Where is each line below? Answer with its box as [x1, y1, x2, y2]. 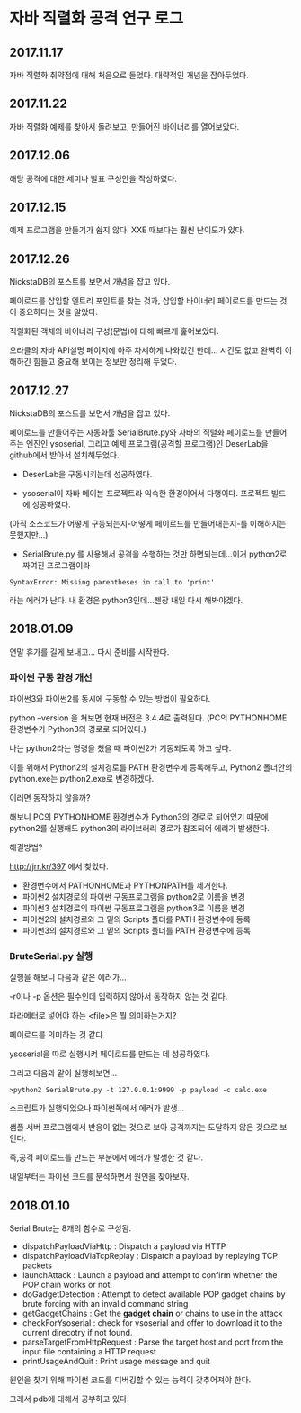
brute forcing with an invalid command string [22, 1299, 189, 1309]
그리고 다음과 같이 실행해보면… [9, 1068, 118, 1079]
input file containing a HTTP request [22, 1346, 157, 1357]
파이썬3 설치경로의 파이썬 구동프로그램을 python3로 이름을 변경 [22, 902, 245, 914]
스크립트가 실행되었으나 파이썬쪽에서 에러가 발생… [9, 1102, 185, 1113]
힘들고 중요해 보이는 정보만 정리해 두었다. [32, 357, 178, 367]
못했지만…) [9, 530, 49, 540]
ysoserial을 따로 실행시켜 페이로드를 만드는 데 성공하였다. [9, 1048, 211, 1059]
